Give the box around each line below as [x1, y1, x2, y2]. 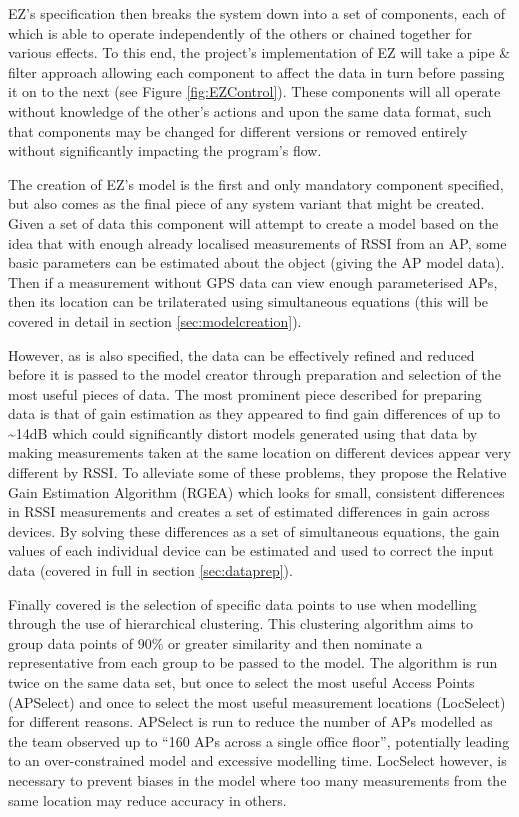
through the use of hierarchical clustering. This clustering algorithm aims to [8, 613, 473, 634]
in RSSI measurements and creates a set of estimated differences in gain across [8, 501, 490, 522]
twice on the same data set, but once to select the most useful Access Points [8, 672, 475, 692]
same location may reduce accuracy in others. [8, 789, 287, 810]
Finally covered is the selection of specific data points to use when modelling [8, 593, 477, 614]
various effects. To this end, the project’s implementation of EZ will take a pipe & [8, 42, 511, 63]
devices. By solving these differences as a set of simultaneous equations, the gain [8, 520, 500, 541]
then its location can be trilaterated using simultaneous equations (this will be [8, 291, 489, 312]
